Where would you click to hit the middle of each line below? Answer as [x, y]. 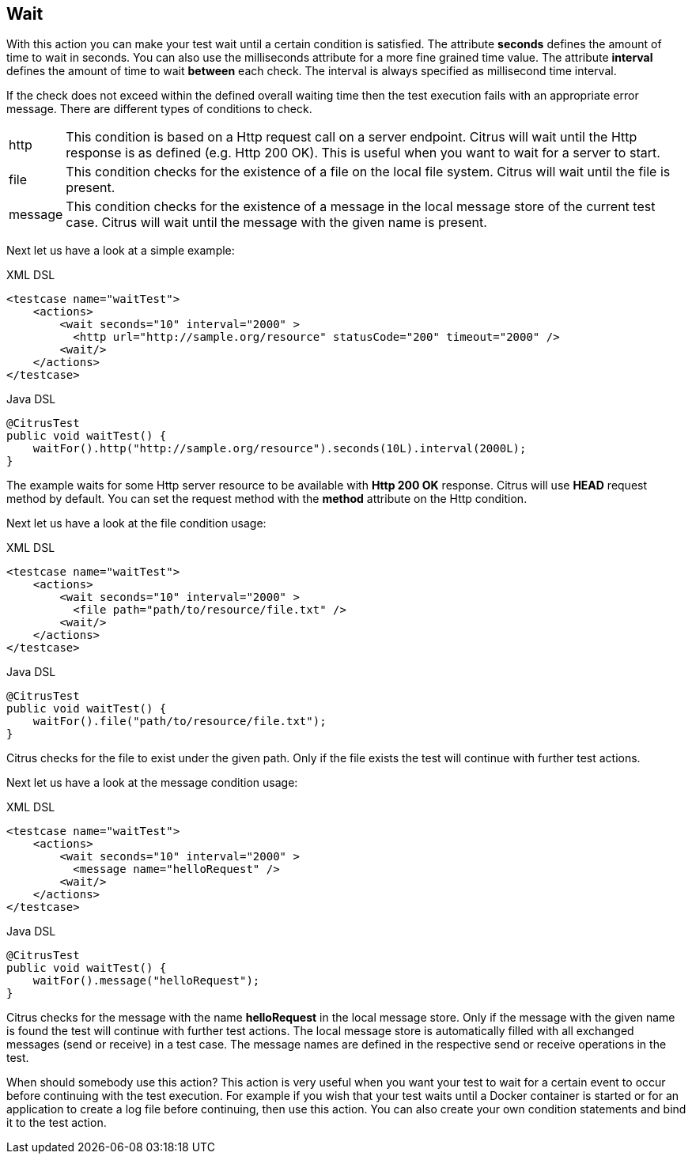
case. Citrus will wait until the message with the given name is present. [276, 223]
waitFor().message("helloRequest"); [146, 981]
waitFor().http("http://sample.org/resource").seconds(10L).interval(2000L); [280, 449]
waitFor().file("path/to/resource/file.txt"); [180, 722]
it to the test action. [57, 1123]
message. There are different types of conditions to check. [159, 109]
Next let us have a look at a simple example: [121, 251]
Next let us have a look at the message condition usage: [152, 783]
